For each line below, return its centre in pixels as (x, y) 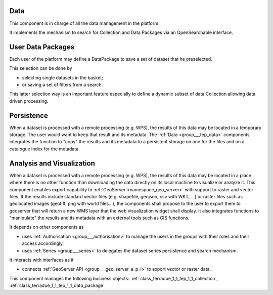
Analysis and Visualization (52, 163)
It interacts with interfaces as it (41, 260)
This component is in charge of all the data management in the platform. (84, 23)
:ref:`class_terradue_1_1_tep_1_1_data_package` (57, 285)
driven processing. (29, 101)
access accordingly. (43, 243)
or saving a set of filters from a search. (62, 85)
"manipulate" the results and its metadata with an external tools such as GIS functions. (99, 218)
